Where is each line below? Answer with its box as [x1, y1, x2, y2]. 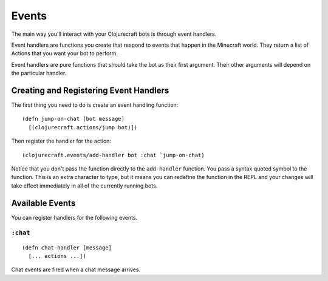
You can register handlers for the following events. [11, 214, 138, 221]
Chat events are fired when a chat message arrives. [11, 266, 141, 273]
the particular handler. [11, 70, 67, 77]
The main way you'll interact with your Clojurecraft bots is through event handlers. [11, 30, 217, 38]
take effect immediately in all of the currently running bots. [11, 182, 158, 189]
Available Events [11, 198, 76, 208]
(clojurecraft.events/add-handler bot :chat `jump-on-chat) [22, 152, 205, 158]
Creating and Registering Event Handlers [11, 85, 169, 95]
